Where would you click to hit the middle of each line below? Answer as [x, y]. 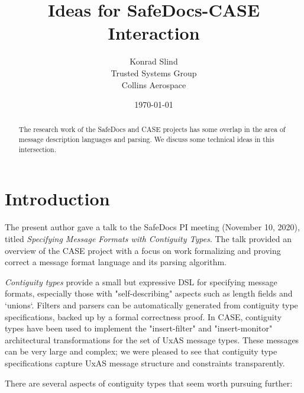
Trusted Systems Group [154, 73]
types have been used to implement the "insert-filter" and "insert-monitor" [139, 328]
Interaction [154, 33]
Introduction [57, 199]
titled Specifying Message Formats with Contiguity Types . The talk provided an [148, 238]
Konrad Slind [154, 61]
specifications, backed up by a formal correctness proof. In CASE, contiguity [143, 316]
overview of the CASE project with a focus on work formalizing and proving [143, 250]
